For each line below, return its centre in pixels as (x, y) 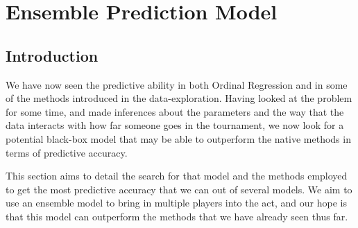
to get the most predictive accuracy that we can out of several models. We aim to (179, 189)
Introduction (52, 55)
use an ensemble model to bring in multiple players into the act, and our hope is (176, 203)
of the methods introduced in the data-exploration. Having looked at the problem (179, 98)
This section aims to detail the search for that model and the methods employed (177, 176)
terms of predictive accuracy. (67, 152)
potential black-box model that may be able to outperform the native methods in (178, 138)
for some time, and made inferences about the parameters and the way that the (175, 111)
